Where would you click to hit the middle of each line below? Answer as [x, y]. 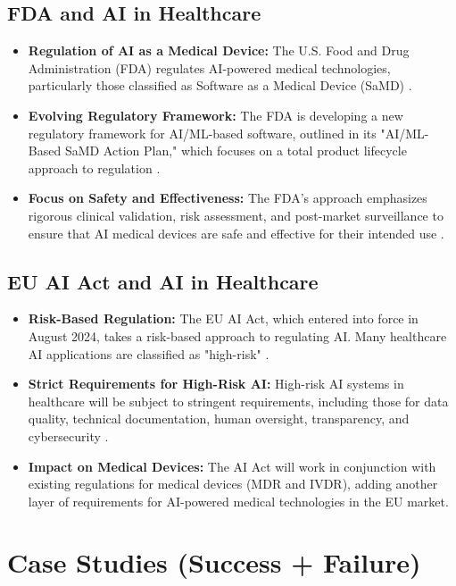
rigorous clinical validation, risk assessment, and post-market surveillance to [236, 215]
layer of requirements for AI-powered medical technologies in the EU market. [238, 501]
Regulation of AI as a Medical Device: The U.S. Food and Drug [219, 50]
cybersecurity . [68, 435]
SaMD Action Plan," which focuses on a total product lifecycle [236, 151]
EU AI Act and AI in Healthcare [163, 281]
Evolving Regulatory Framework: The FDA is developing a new [216, 115]
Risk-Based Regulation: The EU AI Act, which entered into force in [223, 318]
